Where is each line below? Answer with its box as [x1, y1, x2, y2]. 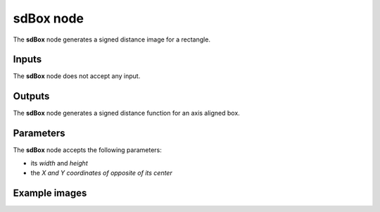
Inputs [13, 54, 42, 66]
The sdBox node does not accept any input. [13, 72, 141, 80]
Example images [13, 187, 87, 199]
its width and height [30, 158, 88, 167]
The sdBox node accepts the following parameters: [13, 146, 162, 154]
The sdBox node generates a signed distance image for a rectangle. [13, 35, 211, 44]
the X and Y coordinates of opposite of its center [30, 169, 172, 177]
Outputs [13, 90, 50, 102]
